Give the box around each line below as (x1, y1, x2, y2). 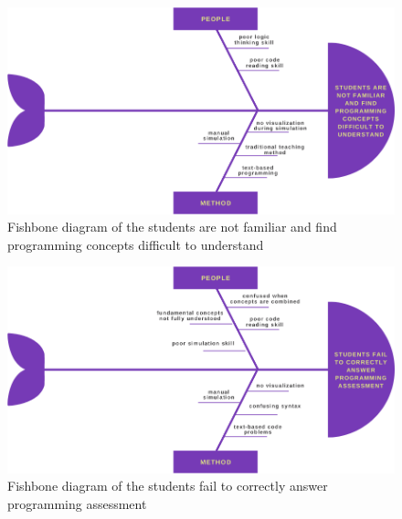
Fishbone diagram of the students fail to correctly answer (7, 476, 328, 495)
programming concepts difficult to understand (7, 234, 264, 254)
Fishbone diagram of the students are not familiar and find (7, 217, 337, 236)
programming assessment (7, 493, 147, 513)
